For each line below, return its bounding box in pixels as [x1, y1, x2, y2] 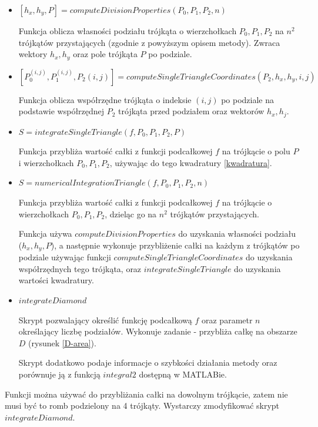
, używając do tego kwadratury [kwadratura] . [109, 156, 272, 168]
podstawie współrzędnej [18, 105, 105, 117]
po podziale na [221, 93, 275, 105]
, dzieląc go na [105, 207, 157, 220]
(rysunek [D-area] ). [28, 336, 96, 349]
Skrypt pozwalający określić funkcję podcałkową [18, 313, 192, 326]
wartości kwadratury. [18, 274, 94, 286]
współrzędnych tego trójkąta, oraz [18, 262, 142, 274]
